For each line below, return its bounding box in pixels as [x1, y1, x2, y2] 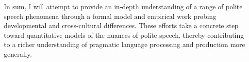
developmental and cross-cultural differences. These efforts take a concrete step [4, 20, 239, 31]
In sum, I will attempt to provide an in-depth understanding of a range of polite [4, 1, 243, 11]
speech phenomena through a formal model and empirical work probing [4, 11, 216, 21]
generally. [4, 48, 32, 59]
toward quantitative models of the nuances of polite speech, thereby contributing [4, 30, 244, 40]
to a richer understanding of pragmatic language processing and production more [4, 39, 245, 49]
